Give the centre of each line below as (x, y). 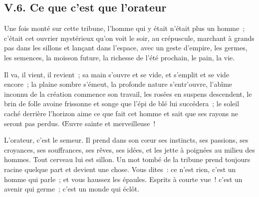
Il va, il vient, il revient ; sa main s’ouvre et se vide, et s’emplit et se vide (117, 74)
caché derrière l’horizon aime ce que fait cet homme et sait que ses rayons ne (121, 113)
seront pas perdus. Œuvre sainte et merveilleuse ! (80, 123)
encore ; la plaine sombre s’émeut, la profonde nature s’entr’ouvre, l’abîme (118, 84)
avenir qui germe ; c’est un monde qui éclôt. (72, 189)
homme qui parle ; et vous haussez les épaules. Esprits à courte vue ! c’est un (123, 179)
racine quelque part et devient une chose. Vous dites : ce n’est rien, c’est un (120, 169)
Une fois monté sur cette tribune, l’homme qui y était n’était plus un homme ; (125, 28)
